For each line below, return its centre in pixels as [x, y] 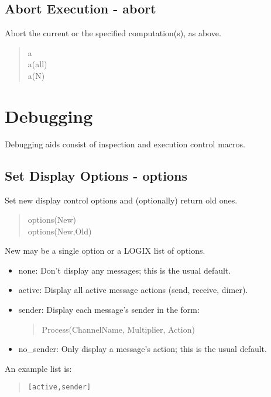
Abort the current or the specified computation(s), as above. [113, 33]
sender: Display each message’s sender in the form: [109, 310]
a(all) [37, 64]
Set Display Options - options [96, 175]
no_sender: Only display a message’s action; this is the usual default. [143, 349]
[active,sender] [59, 387]
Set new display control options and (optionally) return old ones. [121, 200]
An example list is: [38, 368]
